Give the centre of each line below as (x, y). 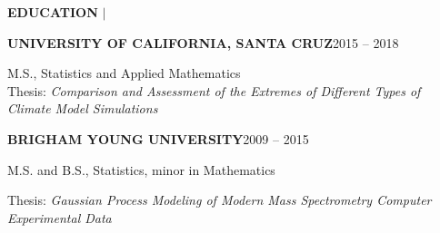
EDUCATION (53, 12)
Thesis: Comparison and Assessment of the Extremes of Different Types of (214, 90)
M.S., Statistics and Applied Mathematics (124, 73)
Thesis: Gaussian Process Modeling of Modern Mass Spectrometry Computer (220, 200)
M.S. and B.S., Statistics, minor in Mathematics (141, 169)
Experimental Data (60, 217)
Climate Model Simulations (83, 108)
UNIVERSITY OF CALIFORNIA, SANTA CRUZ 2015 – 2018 (203, 42)
